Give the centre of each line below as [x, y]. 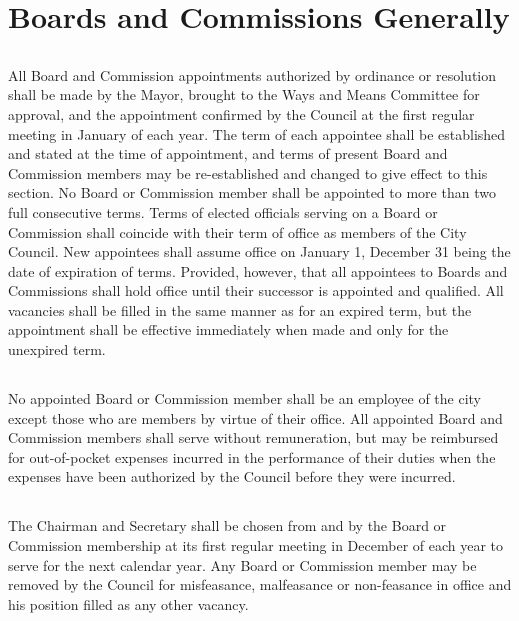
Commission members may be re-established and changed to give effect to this [248, 172]
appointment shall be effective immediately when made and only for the [228, 329]
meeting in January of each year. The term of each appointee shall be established [257, 133]
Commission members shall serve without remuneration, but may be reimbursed [253, 437]
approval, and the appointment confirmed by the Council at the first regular [241, 113]
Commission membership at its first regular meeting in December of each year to [256, 545]
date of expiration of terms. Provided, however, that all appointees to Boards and [258, 270]
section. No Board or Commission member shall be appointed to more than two [252, 192]
